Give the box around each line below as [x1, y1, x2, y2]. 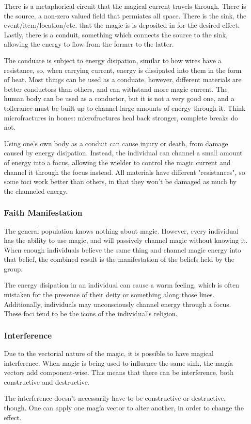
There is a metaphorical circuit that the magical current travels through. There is [4, 1, 246, 11]
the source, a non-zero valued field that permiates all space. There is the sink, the [4, 10, 247, 20]
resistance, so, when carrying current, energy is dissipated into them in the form [4, 65, 242, 75]
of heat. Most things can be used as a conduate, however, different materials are [4, 74, 242, 85]
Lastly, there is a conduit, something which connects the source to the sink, [4, 29, 228, 39]
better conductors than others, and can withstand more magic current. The [4, 84, 228, 94]
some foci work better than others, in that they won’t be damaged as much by [4, 176, 237, 187]
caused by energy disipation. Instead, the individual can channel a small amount [4, 148, 243, 158]
